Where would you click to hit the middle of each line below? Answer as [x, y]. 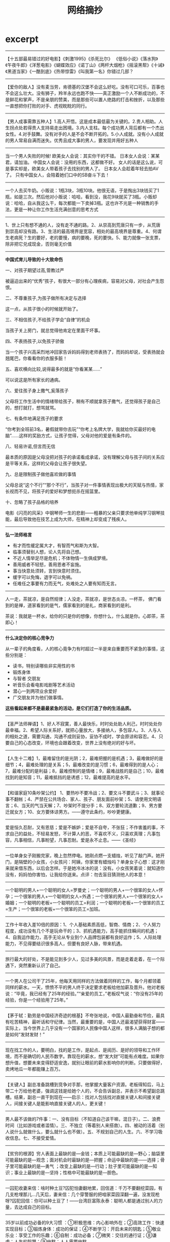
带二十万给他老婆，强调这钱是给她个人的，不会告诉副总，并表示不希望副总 [83, 1090]
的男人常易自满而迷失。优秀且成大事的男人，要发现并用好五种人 [72, 140]
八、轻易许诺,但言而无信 [30, 446]
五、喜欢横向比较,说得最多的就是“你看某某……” [54, 369]
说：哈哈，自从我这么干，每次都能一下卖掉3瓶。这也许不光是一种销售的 [80, 203]
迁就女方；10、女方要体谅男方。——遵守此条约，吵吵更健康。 [70, 812]
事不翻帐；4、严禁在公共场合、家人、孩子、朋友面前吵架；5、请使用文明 [81, 799]
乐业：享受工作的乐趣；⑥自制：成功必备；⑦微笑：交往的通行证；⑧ [79, 1235]
